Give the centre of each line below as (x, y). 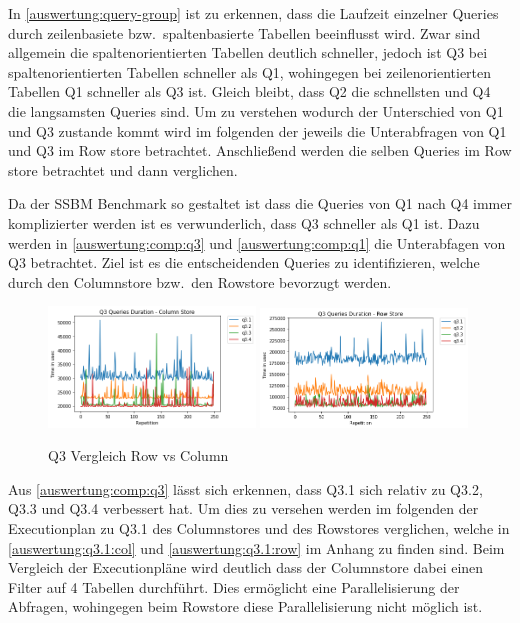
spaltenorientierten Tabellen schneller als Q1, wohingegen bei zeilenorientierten (250, 71)
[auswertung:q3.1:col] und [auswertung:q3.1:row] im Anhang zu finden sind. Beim (256, 547)
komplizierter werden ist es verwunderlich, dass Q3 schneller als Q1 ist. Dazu (244, 222)
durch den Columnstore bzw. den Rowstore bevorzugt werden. (200, 281)
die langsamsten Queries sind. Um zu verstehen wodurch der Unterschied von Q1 (256, 110)
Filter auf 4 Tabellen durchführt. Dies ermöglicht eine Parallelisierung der (234, 586)
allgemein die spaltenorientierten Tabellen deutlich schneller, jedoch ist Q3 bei (248, 52)
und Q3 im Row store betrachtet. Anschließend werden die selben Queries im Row (260, 150)
